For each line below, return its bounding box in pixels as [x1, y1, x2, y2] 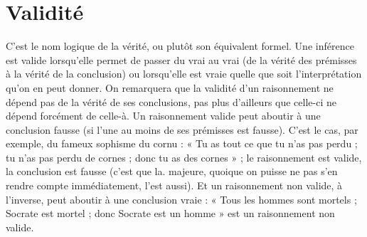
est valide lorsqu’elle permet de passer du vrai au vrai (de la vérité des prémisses [6, 52, 357, 67]
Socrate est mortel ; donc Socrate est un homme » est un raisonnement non [6, 206, 335, 221]
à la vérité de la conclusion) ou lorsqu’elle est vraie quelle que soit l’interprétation [6, 66, 362, 81]
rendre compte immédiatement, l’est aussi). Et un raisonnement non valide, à [6, 178, 343, 193]
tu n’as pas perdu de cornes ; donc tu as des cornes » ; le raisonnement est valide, [6, 149, 362, 164]
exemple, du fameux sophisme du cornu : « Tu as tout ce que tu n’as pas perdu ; [6, 136, 358, 151]
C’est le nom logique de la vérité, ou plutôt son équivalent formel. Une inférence [6, 38, 354, 53]
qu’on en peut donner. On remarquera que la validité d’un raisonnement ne [6, 80, 334, 95]
